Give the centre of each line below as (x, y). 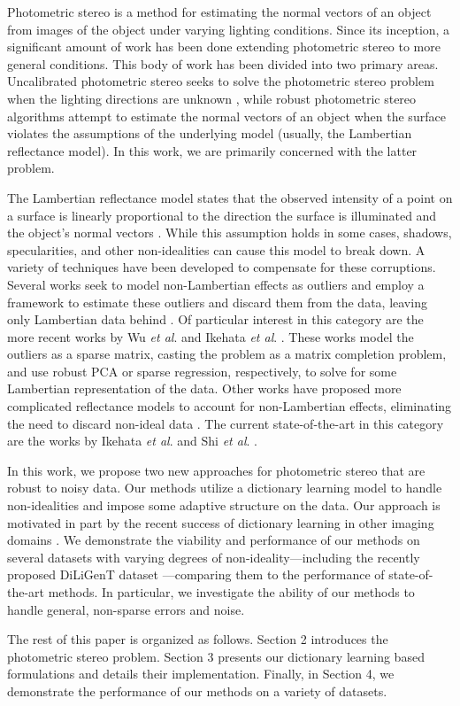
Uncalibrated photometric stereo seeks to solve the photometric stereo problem (221, 81)
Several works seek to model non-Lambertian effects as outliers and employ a (216, 284)
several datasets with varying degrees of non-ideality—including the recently (214, 557)
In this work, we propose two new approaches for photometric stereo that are (216, 470)
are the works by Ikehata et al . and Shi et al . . (132, 441)
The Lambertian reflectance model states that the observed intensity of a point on (230, 197)
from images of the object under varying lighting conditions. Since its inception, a (229, 29)
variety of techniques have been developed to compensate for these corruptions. (222, 267)
